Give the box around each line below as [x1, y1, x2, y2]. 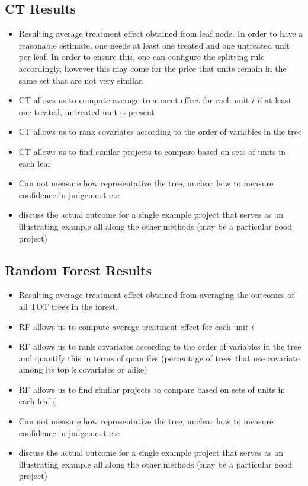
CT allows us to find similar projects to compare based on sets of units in [18, 145, 286, 157]
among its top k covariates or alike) [18, 363, 147, 376]
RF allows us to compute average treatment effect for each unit [18, 320, 249, 332]
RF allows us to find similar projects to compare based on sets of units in [18, 383, 285, 395]
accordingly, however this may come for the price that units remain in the [18, 62, 287, 74]
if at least [257, 94, 292, 106]
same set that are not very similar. [18, 74, 145, 86]
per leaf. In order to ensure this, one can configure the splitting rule [18, 50, 265, 63]
